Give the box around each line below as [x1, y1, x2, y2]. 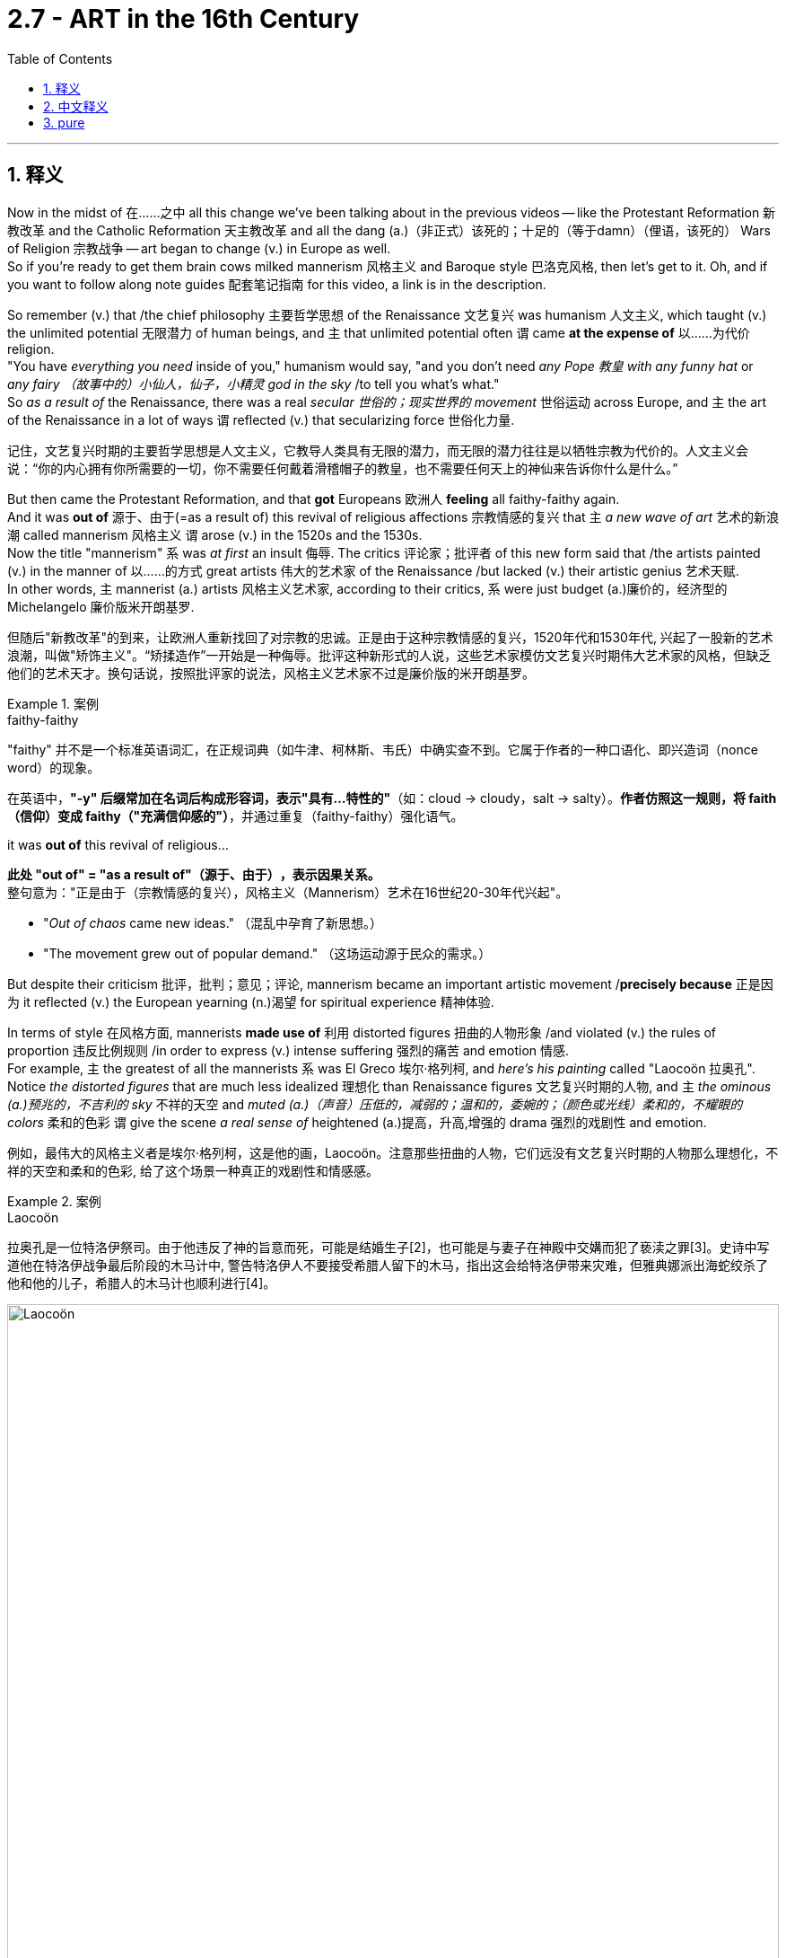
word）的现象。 [7, 759, 100, 775]
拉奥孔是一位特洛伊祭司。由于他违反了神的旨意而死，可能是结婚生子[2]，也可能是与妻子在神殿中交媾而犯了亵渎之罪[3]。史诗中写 [7, 1239, 770, 1255]
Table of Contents [7, 50, 113, 66]
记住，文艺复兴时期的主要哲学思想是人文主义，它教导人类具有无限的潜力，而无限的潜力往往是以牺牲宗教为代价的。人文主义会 [7, 442, 748, 458]
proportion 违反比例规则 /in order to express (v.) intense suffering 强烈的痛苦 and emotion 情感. [7, 1042, 570, 1058]
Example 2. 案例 [7, 1193, 101, 1209]
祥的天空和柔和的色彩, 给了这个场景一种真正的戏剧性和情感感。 [7, 1162, 379, 1178]
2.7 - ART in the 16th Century [7, 4, 360, 34]
